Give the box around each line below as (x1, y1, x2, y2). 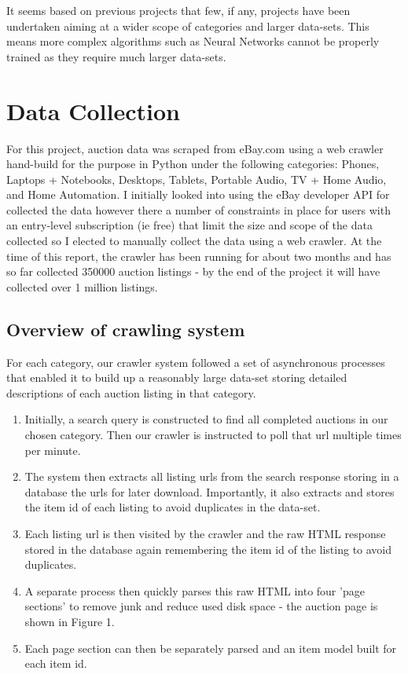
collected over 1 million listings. (6, 278, 158, 295)
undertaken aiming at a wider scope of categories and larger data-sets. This (6, 17, 369, 34)
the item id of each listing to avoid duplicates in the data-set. (24, 499, 321, 515)
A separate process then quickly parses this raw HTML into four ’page (24, 582, 365, 599)
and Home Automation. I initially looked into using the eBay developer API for (6, 186, 390, 203)
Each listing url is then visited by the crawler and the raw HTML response (24, 525, 386, 541)
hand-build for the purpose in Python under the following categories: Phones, (6, 156, 380, 172)
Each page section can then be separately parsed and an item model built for (24, 639, 397, 656)
